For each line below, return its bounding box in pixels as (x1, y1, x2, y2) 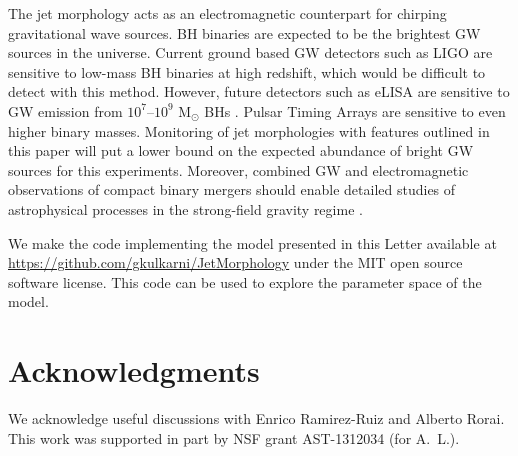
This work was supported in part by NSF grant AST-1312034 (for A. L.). (8, 427, 460, 448)
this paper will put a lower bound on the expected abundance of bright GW (8, 140, 474, 161)
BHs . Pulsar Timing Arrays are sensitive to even (204, 100, 506, 121)
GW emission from (8, 100, 123, 121)
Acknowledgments (8, 350, 260, 391)
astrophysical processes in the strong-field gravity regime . (8, 198, 363, 219)
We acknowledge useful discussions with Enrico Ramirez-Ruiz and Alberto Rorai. (8, 408, 505, 429)
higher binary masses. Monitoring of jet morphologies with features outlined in (8, 120, 490, 141)
